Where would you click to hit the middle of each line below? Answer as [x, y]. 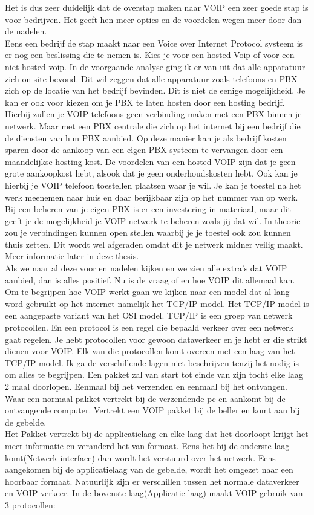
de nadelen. [26, 31]
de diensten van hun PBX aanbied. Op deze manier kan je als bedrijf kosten [146, 138]
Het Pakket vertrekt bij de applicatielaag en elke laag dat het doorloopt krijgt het [157, 434]
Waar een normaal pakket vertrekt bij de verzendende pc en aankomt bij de [145, 398]
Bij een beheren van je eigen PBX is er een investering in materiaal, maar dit [148, 209]
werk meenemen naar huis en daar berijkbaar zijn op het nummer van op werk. [152, 197]
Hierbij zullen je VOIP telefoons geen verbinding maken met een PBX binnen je [153, 114]
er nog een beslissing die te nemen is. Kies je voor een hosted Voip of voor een [150, 55]
